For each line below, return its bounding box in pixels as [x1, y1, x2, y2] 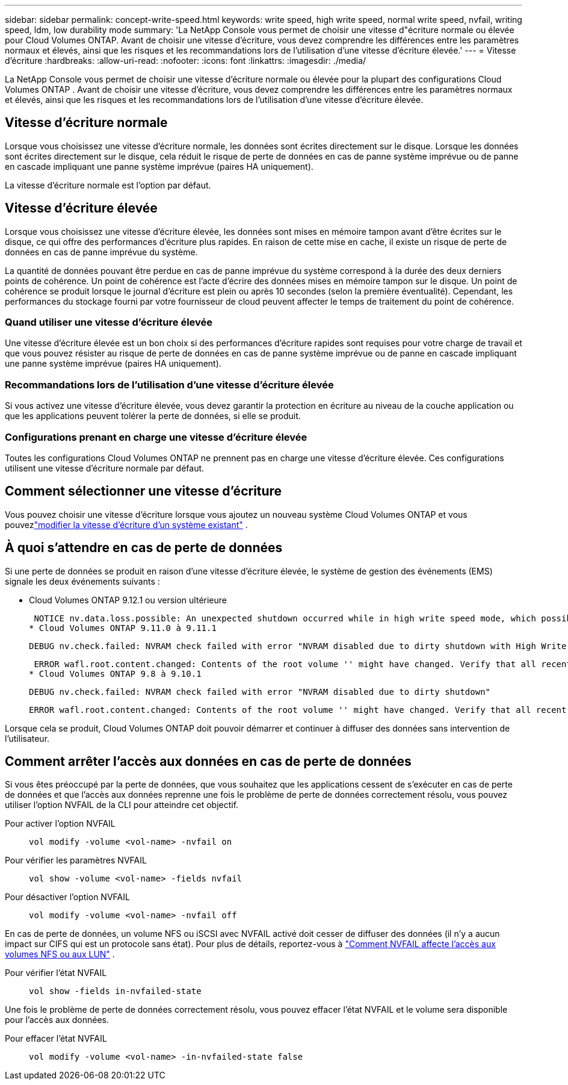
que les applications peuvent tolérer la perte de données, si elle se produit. [5, 411, 301, 421]
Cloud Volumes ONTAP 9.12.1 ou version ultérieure [29, 594, 227, 605]
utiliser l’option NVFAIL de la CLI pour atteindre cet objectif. [5, 800, 239, 810]
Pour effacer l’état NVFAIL [5, 1033, 107, 1044]
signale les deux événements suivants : [5, 576, 160, 586]
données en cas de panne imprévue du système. [5, 246, 198, 257]
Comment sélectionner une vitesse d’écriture [5, 483, 282, 499]
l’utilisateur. [5, 733, 50, 744]
